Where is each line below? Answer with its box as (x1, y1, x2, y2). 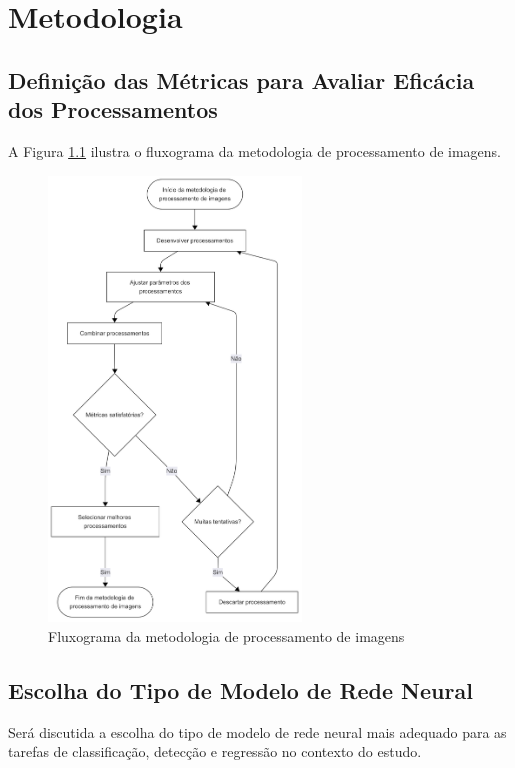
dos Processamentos (8, 94, 218, 125)
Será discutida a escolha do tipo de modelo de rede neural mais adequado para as (8, 721, 507, 742)
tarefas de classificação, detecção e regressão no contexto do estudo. (8, 741, 422, 762)
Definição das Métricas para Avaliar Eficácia (8, 64, 475, 95)
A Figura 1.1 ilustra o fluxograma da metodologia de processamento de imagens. (8, 140, 502, 161)
